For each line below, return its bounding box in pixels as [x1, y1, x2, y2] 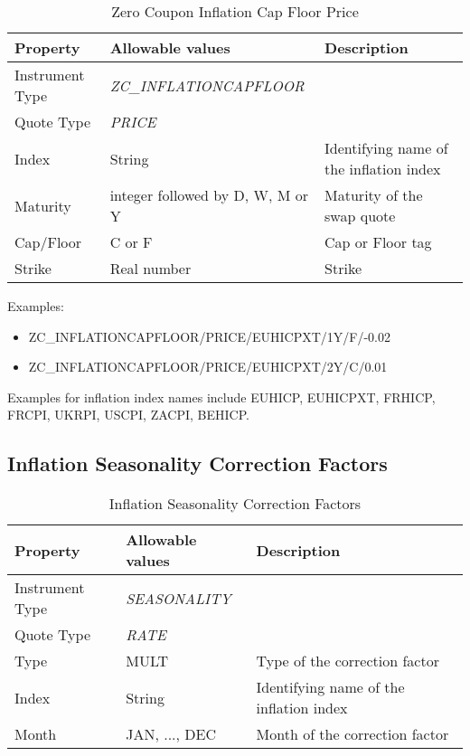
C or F [109, 232, 153, 252]
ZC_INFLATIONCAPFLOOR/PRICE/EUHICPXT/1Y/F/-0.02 [28, 326, 390, 345]
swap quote [324, 205, 396, 226]
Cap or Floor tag [324, 232, 432, 252]
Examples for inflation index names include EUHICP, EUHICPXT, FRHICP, [7, 387, 436, 406]
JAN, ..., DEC [126, 723, 216, 745]
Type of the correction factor [256, 650, 439, 672]
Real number [109, 258, 192, 279]
